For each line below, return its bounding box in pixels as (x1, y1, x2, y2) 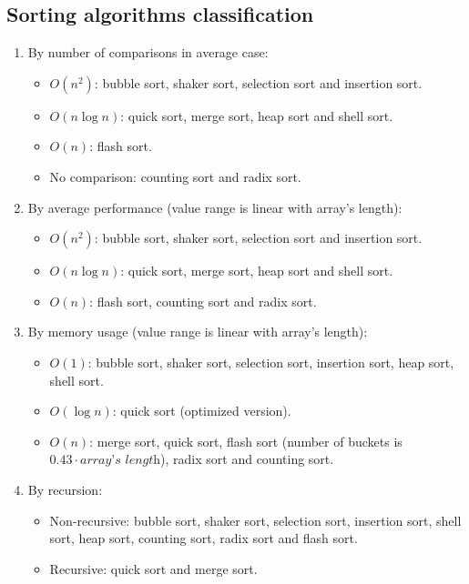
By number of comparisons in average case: (27, 43, 269, 62)
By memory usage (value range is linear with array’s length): (27, 322, 368, 341)
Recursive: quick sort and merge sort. (49, 559, 258, 578)
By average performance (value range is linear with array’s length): (27, 197, 403, 216)
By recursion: (27, 479, 103, 498)
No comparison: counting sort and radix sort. (49, 166, 301, 186)
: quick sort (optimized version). (112, 401, 291, 420)
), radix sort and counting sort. (160, 449, 334, 468)
